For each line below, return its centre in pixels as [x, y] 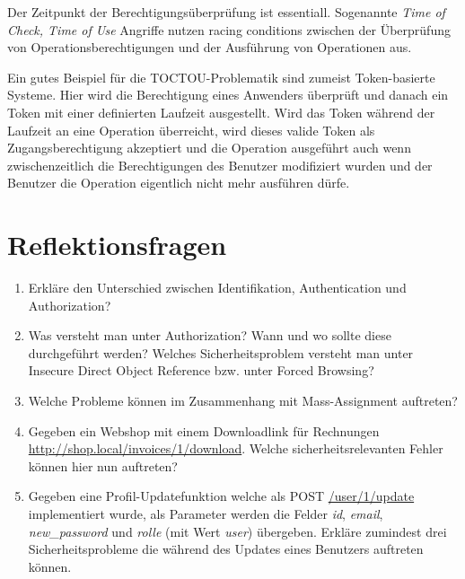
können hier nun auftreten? [103, 465]
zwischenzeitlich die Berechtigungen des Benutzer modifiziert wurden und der [220, 165]
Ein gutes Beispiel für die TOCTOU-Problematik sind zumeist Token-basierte [221, 77]
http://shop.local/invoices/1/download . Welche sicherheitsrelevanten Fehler [236, 448]
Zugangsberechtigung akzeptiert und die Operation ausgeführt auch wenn [209, 148]
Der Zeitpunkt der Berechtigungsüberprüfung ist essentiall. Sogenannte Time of [226, 12]
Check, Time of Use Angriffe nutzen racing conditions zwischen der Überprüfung [229, 29]
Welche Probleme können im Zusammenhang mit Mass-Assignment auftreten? [243, 401]
